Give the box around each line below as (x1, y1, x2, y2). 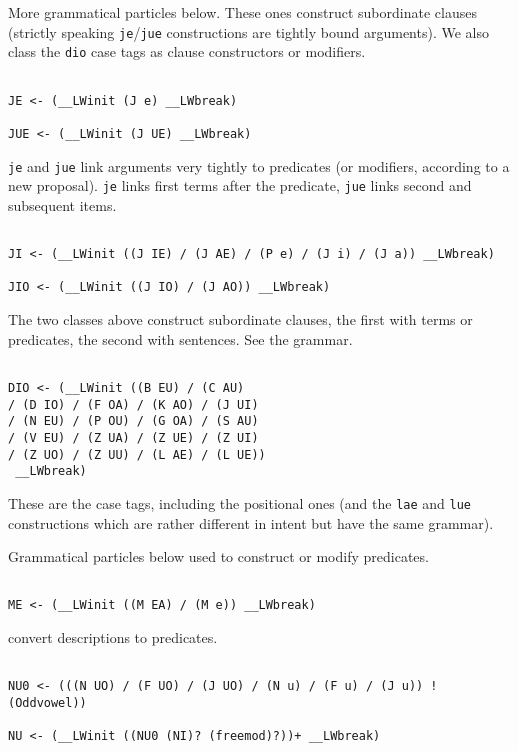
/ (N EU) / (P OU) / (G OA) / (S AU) (8, 414, 259, 429)
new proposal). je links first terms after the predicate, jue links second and (8, 175, 472, 196)
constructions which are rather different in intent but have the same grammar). (8, 512, 494, 533)
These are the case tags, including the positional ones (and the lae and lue (8, 492, 471, 513)
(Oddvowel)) (8, 695, 87, 710)
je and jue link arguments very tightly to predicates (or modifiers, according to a (8, 155, 510, 176)
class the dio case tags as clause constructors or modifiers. (8, 41, 366, 62)
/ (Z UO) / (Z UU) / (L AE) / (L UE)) (8, 447, 266, 462)
